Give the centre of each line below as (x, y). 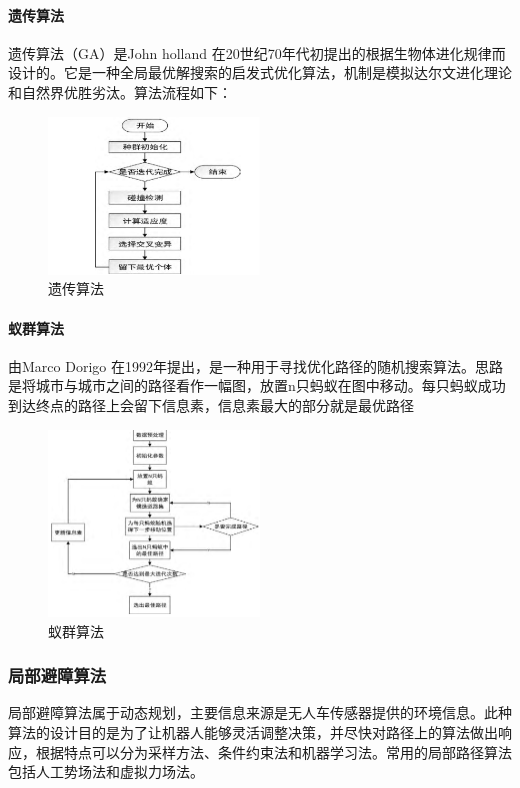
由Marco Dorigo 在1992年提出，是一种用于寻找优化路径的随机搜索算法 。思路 (255, 365)
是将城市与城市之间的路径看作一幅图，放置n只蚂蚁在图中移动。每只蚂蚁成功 (257, 385)
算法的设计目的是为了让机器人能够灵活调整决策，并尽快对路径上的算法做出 (253, 732)
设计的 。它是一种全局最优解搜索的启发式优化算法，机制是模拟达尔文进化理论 (260, 72)
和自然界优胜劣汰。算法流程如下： (120, 91)
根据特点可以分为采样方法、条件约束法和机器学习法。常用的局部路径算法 (273, 751)
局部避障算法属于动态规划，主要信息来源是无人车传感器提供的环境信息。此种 (260, 712)
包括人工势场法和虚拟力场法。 (106, 771)
